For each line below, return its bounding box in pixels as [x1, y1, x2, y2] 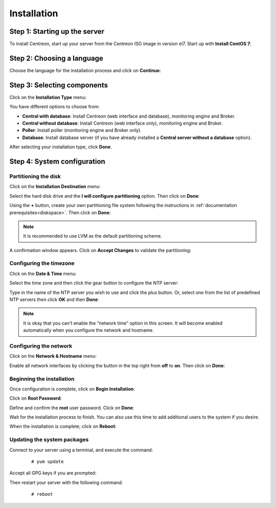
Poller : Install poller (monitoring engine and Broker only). [22, 127, 142, 133]
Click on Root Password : [9, 395, 62, 401]
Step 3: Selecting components [9, 81, 108, 89]
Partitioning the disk [9, 173, 61, 180]
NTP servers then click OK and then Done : [9, 296, 99, 303]
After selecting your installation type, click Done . [9, 144, 112, 150]
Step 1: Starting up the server [9, 27, 105, 36]
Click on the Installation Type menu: [9, 94, 87, 100]
